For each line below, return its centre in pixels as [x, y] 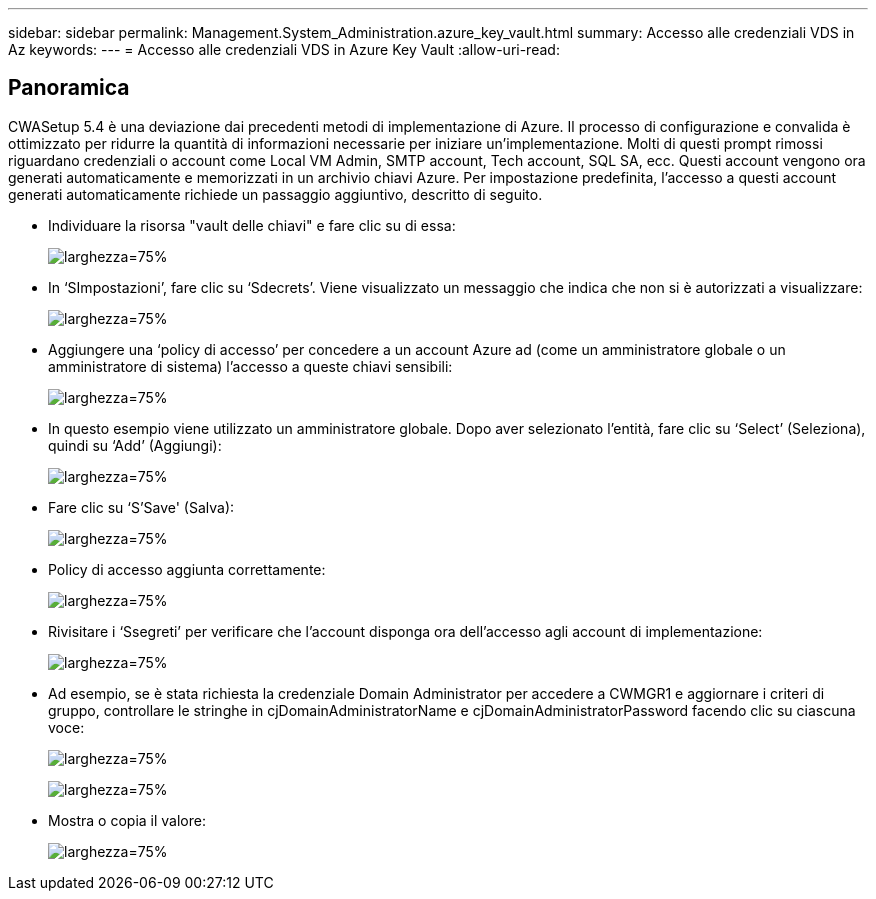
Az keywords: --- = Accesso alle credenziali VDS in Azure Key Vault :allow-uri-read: [284, 49]
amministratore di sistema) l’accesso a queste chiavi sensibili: [250, 366]
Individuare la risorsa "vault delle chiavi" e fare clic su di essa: [252, 225]
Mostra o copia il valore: [127, 820]
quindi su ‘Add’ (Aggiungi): [135, 445]
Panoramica [69, 88]
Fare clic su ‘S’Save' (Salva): [141, 507]
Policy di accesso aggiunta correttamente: [187, 569]
